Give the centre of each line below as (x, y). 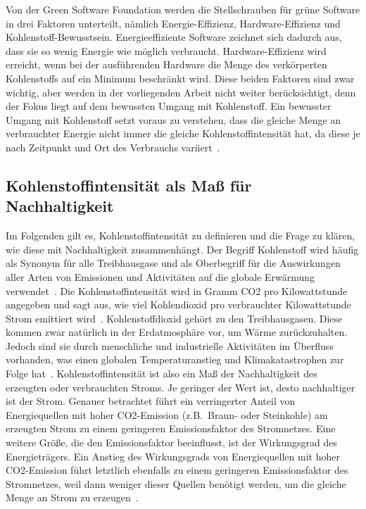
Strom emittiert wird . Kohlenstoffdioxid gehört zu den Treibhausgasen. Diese (174, 318)
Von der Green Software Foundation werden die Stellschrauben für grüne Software (183, 9)
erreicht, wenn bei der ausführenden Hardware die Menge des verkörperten (166, 64)
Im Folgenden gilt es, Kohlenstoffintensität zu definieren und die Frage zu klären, (181, 235)
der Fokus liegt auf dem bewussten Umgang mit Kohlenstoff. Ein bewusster (169, 106)
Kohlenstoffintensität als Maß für (129, 185)
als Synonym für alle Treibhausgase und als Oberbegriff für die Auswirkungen (173, 263)
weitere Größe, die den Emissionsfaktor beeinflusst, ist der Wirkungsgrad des (171, 442)
